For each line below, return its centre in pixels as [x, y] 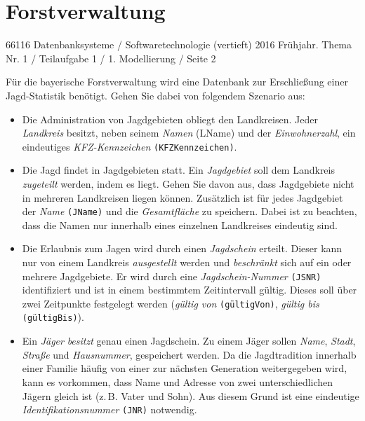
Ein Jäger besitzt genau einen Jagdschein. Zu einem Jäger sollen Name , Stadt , [189, 341]
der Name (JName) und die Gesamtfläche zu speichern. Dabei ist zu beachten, [190, 211]
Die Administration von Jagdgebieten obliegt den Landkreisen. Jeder [170, 119]
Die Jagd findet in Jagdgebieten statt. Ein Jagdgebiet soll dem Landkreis [178, 170]
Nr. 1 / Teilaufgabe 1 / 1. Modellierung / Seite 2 [111, 58]
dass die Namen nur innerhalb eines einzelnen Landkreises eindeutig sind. [180, 225]
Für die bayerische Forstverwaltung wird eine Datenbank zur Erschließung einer [177, 82]
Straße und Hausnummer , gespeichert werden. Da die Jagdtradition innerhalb [189, 354]
